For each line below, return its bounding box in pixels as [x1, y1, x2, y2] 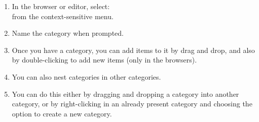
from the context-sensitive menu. [12, 11, 114, 21]
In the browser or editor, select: [12, 1, 110, 11]
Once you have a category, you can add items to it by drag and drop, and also [12, 44, 255, 55]
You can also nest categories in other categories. [12, 71, 161, 82]
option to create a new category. [12, 108, 112, 118]
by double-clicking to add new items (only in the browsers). [12, 54, 197, 65]
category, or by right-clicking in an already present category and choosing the [12, 98, 252, 109]
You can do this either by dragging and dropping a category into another [12, 88, 239, 99]
